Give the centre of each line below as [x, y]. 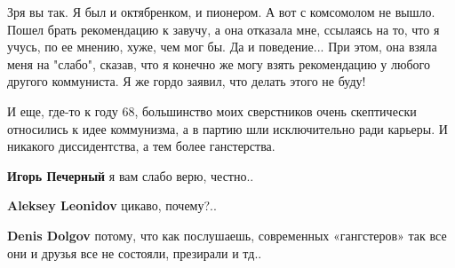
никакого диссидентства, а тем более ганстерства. [141, 146]
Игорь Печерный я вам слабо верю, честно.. [131, 175]
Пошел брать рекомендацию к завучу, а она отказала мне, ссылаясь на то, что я [224, 29]
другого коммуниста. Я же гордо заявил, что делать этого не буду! [187, 81]
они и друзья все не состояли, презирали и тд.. [135, 252]
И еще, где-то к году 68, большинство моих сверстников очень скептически [212, 110]
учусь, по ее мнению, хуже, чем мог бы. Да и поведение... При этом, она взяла [222, 47]
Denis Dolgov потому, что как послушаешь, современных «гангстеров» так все [227, 235]
